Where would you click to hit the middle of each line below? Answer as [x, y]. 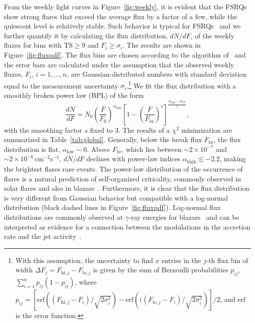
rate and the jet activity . [43, 236]
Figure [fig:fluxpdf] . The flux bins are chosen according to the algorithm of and [125, 54]
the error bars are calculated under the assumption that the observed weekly [119, 64]
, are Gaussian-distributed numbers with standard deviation [157, 74]
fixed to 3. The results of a [130, 130]
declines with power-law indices [133, 159]
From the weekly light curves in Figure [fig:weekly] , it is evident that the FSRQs [126, 6]
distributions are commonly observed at [64, 217]
